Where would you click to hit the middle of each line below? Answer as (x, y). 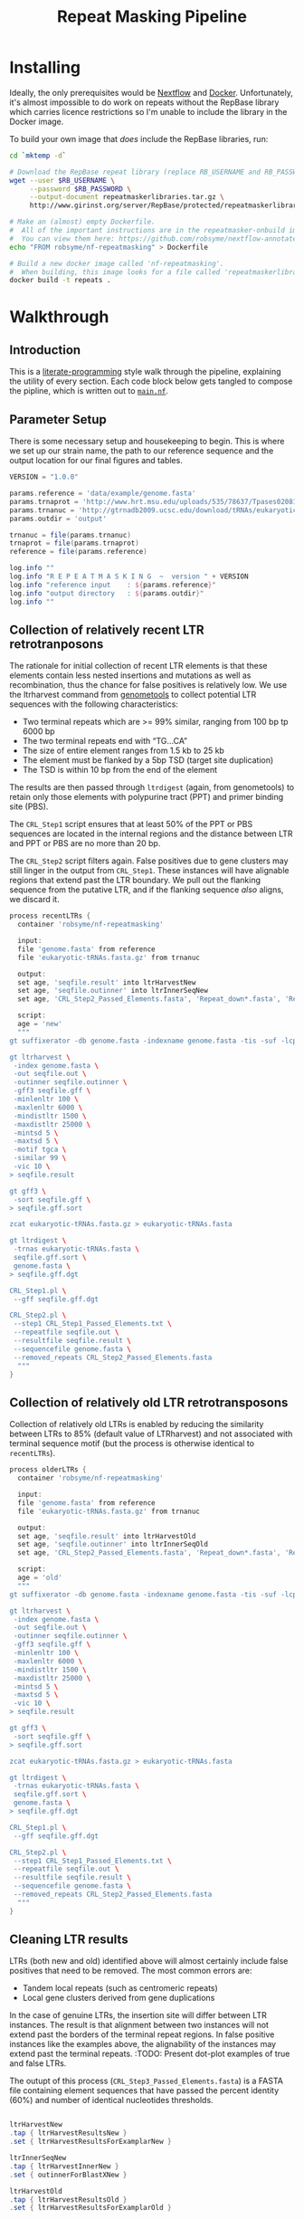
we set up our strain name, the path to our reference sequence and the (142, 451)
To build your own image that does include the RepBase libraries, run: (139, 138)
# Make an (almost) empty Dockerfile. (82, 222)
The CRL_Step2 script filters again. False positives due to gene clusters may (149, 861)
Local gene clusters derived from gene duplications (119, 1998)
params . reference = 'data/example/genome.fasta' (103, 493)
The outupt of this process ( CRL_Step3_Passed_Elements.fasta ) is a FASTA (146, 2081)
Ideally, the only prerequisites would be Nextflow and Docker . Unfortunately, (152, 92)
